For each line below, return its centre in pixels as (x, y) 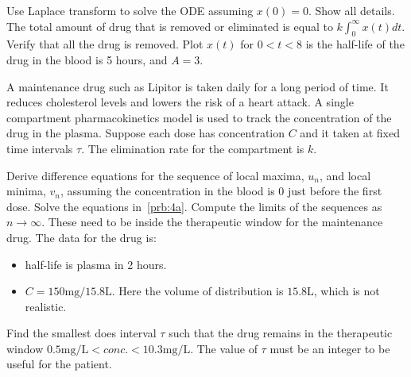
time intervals (40, 148)
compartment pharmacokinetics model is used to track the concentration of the (199, 117)
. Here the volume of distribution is (198, 291)
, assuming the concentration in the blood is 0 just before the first (221, 191)
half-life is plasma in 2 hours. (96, 264)
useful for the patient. (59, 364)
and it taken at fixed (350, 133)
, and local (345, 175)
